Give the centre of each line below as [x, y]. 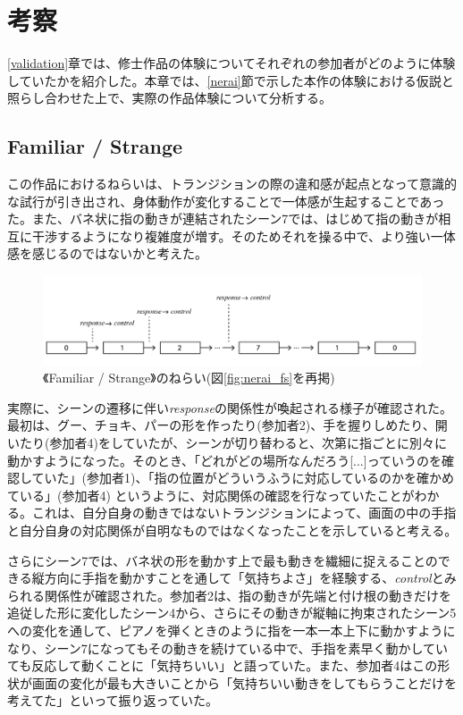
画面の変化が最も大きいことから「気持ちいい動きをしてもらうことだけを [244, 682]
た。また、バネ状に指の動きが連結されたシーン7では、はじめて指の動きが [223, 219]
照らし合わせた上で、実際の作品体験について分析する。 [170, 98]
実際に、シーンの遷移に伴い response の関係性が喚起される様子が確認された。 [230, 407]
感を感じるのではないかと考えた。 [107, 253]
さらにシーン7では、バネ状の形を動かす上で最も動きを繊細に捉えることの [223, 560]
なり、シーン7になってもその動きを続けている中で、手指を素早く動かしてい [228, 648]
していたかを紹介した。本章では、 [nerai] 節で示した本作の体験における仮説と [231, 80]
